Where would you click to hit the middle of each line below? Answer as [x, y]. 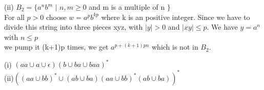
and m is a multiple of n [127, 7]
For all [14, 17]
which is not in [175, 47]
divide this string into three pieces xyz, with [74, 27]
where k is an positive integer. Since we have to [176, 17]
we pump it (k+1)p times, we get [56, 47]
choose [56, 17]
